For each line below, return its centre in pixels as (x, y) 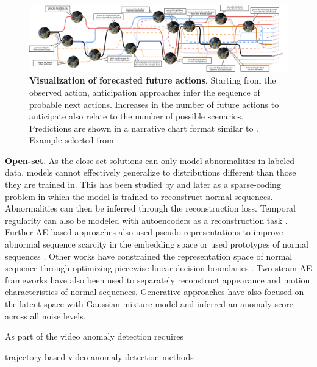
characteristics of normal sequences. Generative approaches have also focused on (155, 292)
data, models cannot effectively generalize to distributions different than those (151, 172)
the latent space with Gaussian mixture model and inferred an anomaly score (149, 304)
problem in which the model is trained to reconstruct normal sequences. (139, 196)
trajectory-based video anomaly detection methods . (102, 356)
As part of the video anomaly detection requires (94, 336)
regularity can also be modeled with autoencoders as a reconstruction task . (146, 220)
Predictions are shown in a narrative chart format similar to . (144, 128)
